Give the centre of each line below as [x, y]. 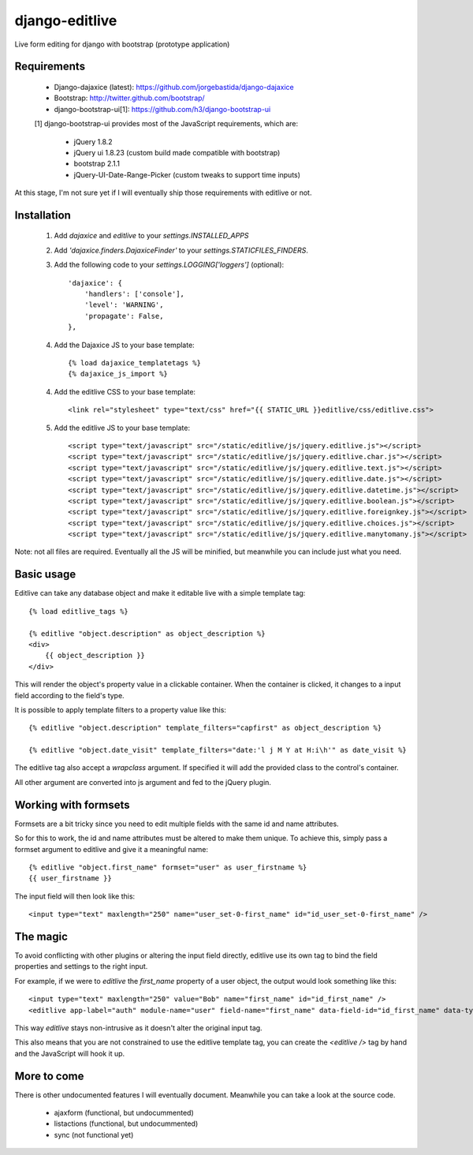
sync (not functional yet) [94, 1134]
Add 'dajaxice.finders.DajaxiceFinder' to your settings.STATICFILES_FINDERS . [181, 250]
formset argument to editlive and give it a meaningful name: [112, 849]
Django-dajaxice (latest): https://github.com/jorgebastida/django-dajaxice [174, 87]
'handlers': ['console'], [134, 294]
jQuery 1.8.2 [93, 141]
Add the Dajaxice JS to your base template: [124, 345]
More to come [49, 1076]
